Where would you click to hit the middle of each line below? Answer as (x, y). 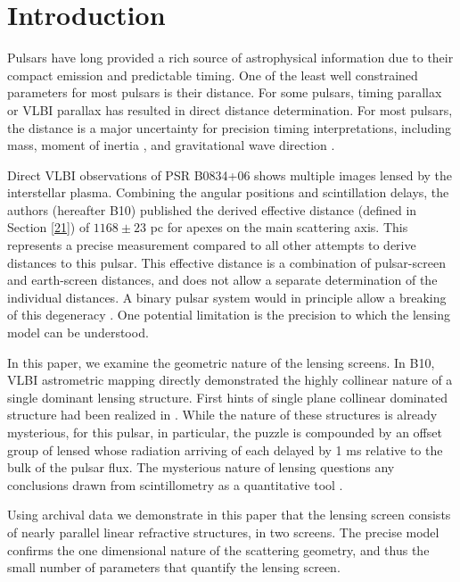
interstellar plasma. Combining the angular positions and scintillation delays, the (228, 192)
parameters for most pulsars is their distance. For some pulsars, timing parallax (225, 92)
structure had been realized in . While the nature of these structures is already (222, 415)
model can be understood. (78, 333)
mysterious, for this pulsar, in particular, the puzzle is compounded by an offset (225, 432)
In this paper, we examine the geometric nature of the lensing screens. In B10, (221, 362)
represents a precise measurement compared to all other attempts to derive (212, 245)
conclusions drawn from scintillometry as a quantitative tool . (175, 484)
